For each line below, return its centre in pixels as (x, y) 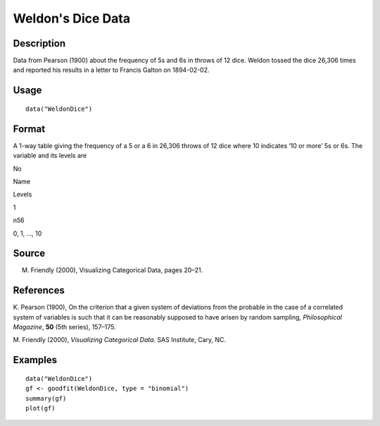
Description (39, 43)
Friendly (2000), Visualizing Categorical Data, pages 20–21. (117, 270)
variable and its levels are (50, 156)
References (39, 290)
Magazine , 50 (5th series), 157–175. (64, 327)
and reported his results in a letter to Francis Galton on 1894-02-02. (112, 70)
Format (29, 129)
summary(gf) (46, 398)
